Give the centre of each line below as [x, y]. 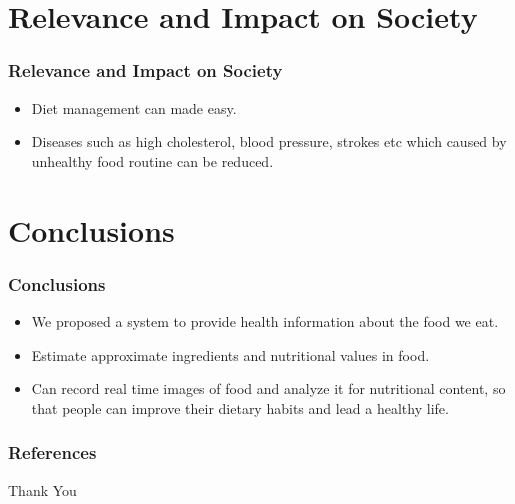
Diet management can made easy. [134, 107]
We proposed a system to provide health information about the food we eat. [265, 320]
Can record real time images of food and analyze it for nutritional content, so [268, 388]
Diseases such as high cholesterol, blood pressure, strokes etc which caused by [269, 141]
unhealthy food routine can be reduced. [152, 160]
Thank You [42, 489]
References [52, 452]
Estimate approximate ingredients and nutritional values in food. [230, 354]
